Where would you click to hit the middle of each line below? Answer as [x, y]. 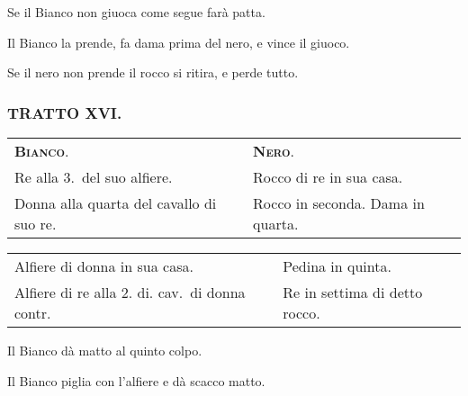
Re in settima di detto [353, 292]
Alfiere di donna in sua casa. [104, 266]
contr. [33, 313]
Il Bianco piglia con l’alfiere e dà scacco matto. [136, 380]
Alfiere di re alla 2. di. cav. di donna [130, 292]
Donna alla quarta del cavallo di [116, 203]
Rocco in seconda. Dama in [339, 203]
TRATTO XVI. [65, 112]
